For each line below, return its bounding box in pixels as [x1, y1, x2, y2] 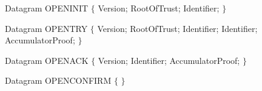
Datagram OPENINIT [5, 2, 89, 14]
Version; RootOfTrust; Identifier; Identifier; [97, 22, 258, 34]
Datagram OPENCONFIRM [5, 74, 112, 87]
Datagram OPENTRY [5, 22, 88, 34]
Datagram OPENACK [5, 54, 89, 66]
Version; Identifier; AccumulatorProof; [98, 54, 240, 66]
